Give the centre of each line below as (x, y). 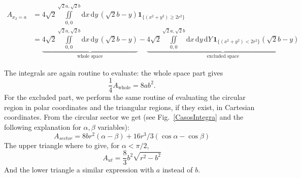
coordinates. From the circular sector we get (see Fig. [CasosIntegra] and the (124, 117)
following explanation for (43, 127)
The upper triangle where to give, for (62, 145)
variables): (113, 127)
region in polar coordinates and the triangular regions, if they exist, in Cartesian (129, 107)
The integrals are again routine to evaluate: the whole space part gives (114, 72)
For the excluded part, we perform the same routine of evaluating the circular (125, 97)
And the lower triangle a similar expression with (79, 170)
